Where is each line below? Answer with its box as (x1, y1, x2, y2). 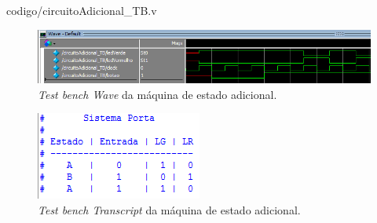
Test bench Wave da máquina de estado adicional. (38, 86, 277, 102)
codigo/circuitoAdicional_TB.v (6, 2, 157, 18)
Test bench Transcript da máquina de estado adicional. (38, 201, 301, 218)
